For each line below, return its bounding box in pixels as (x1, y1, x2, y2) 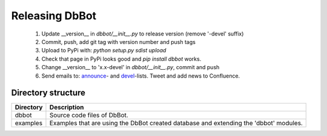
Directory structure (11, 88, 86, 98)
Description (49, 103, 84, 111)
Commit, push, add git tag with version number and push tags (41, 38, 196, 45)
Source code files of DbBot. (49, 111, 128, 120)
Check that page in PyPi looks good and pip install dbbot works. (41, 55, 202, 63)
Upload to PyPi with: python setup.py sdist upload (41, 47, 167, 54)
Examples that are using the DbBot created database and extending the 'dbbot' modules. (49, 119, 303, 128)
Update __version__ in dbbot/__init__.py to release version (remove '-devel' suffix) (41, 30, 244, 37)
